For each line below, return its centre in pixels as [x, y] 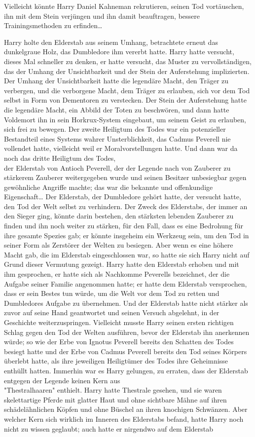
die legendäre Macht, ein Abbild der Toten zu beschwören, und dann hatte [117, 109]
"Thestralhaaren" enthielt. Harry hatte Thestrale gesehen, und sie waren [113, 390]
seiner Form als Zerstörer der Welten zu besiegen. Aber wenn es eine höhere [119, 245]
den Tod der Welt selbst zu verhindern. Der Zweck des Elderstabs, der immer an [126, 206]
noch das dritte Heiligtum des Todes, [60, 158]
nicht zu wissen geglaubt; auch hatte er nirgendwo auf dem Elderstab [109, 428]
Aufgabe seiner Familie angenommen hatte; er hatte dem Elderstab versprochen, [126, 283]
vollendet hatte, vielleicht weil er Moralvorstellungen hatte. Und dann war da [121, 148]
